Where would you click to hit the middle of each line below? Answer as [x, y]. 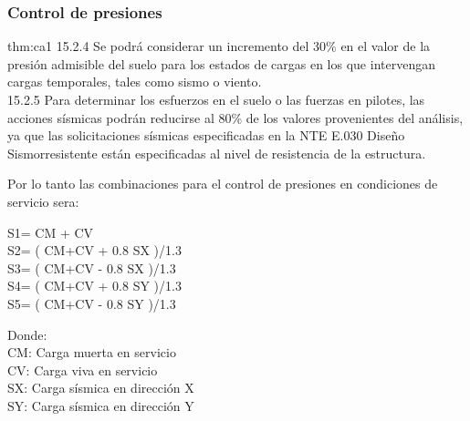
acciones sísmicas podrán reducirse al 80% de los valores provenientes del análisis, [235, 117]
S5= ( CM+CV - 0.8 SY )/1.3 [92, 303]
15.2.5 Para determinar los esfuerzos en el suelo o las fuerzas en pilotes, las [216, 99]
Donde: [27, 334]
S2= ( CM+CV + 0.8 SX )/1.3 [94, 250]
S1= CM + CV [51, 232]
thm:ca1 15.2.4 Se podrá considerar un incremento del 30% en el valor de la [219, 46]
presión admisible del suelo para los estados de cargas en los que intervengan [221, 63]
